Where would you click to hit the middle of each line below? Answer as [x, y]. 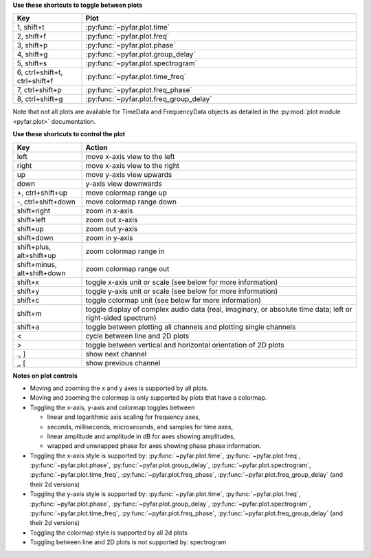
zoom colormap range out [127, 268]
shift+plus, [34, 246]
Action [97, 147]
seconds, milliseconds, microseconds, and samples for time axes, [140, 427]
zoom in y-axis [109, 237]
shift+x [28, 282]
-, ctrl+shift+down [46, 202]
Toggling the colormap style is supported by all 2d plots [109, 533]
